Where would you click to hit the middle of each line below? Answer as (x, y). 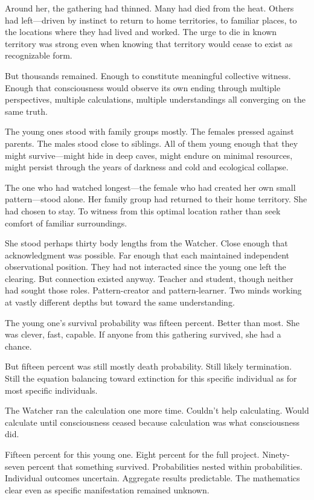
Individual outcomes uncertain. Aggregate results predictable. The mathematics (152, 478)
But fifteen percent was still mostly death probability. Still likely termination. (149, 366)
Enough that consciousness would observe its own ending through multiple (143, 87)
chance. (18, 346)
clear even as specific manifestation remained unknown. (107, 489)
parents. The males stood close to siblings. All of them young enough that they (152, 143)
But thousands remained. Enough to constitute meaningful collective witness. (148, 75)
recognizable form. (39, 55)
